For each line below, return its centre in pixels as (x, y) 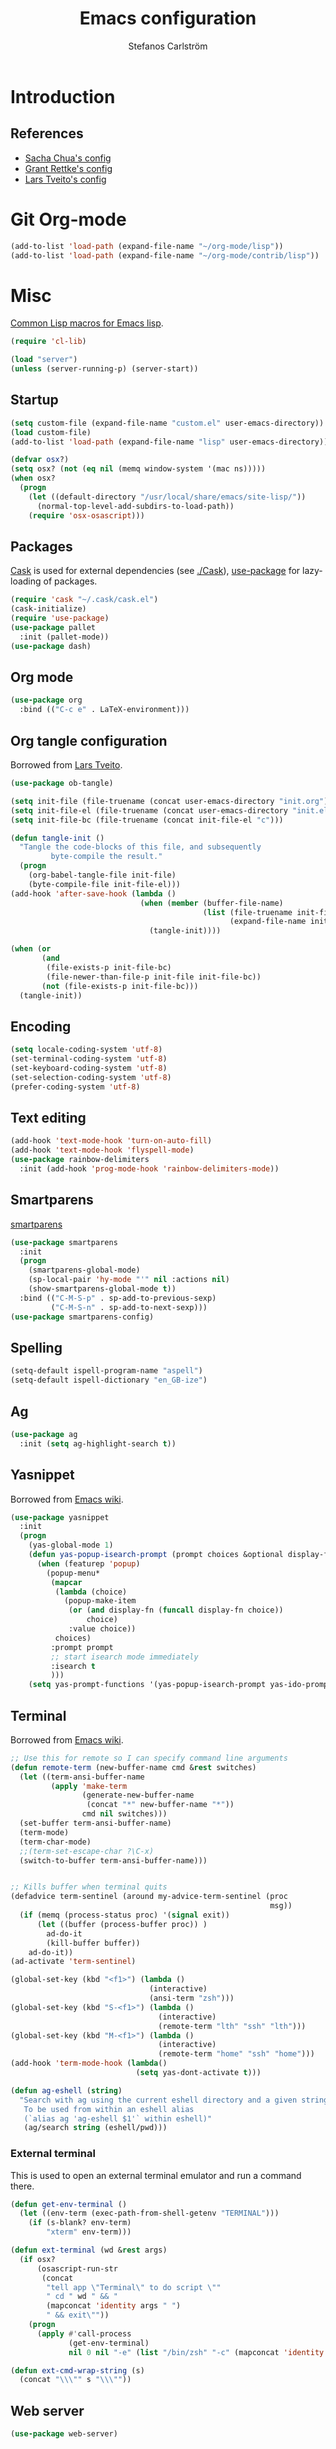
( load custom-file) (51, 432)
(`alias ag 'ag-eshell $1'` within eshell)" (118, 2118)
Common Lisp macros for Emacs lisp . (87, 323)
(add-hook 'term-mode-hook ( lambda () (89, 2063)
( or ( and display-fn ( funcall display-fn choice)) (176, 1610)
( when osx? (33, 478)
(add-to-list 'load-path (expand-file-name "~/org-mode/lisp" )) (147, 246)
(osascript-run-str (77, 2268)
